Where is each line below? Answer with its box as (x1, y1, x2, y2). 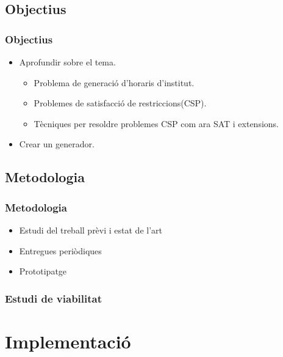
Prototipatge (19, 265, 67, 278)
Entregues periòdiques (19, 244, 102, 257)
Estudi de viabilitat (5, 290, 102, 306)
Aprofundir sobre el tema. (19, 56, 116, 68)
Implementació (5, 328, 131, 353)
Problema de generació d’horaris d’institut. (34, 76, 195, 89)
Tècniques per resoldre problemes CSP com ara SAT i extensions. (34, 117, 279, 130)
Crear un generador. (19, 138, 95, 150)
